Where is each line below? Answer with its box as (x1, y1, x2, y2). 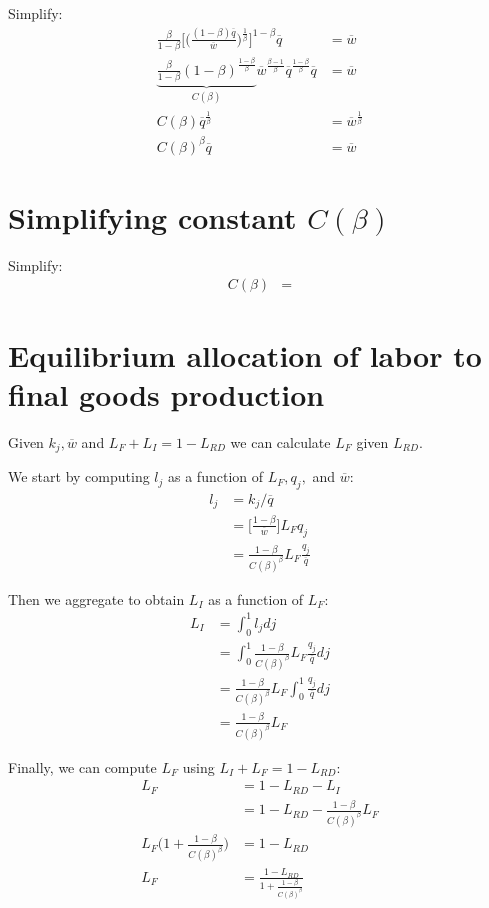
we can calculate (230, 431, 331, 452)
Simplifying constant (8, 196, 297, 237)
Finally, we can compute (8, 756, 157, 777)
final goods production (8, 373, 325, 414)
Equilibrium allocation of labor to (8, 334, 482, 375)
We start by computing (8, 466, 150, 487)
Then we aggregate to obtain (8, 588, 185, 609)
